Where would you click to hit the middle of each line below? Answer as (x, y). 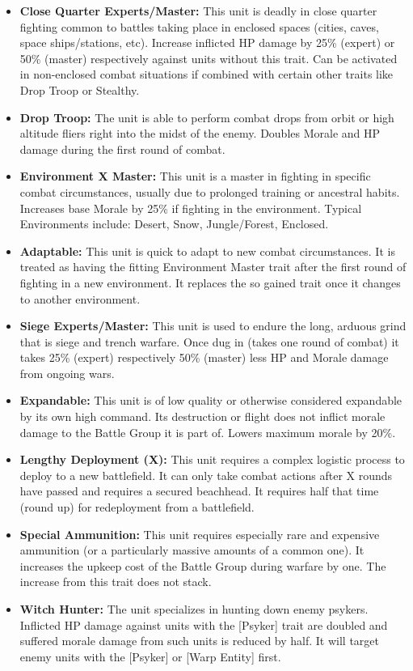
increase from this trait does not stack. (116, 582)
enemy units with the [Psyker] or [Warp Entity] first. (150, 656)
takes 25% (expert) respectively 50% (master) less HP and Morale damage (204, 357)
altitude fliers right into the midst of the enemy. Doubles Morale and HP (200, 133)
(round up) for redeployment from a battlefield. (137, 507)
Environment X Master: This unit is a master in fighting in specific (195, 176)
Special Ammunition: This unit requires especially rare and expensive (200, 534)
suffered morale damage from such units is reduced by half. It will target (200, 641)
